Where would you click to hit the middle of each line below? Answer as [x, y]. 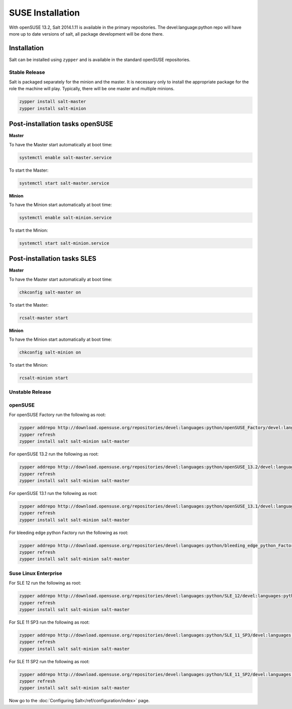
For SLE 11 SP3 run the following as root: [49, 622]
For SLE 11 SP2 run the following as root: [49, 661]
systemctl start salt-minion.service [64, 243]
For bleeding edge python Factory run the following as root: [69, 532]
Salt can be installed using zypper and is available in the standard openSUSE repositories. [100, 59]
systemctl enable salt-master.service [65, 158]
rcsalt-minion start [44, 378]
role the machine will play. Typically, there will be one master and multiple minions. [92, 89]
